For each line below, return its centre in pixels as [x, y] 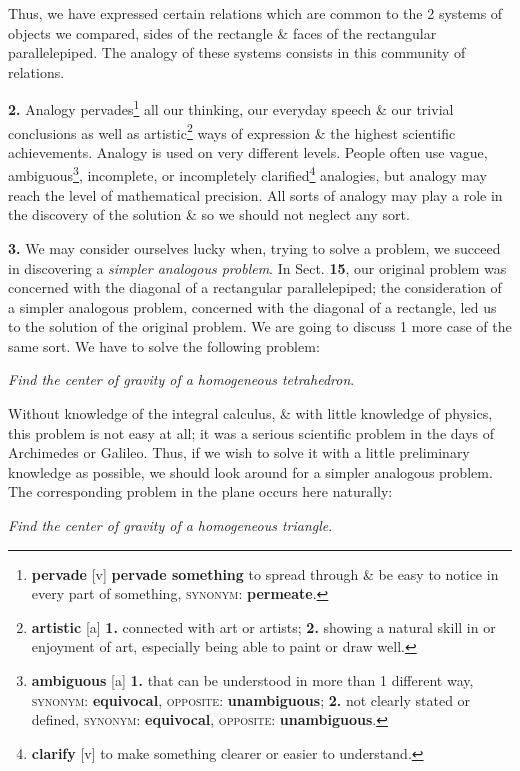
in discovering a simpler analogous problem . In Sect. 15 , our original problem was [257, 267]
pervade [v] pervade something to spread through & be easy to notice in [265, 573]
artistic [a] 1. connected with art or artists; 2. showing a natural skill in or [263, 626]
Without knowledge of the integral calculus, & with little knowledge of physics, [250, 413]
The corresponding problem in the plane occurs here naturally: [200, 491]
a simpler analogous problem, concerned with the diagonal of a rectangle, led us [252, 306]
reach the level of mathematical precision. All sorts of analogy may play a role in [255, 194]
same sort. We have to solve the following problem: [164, 345]
